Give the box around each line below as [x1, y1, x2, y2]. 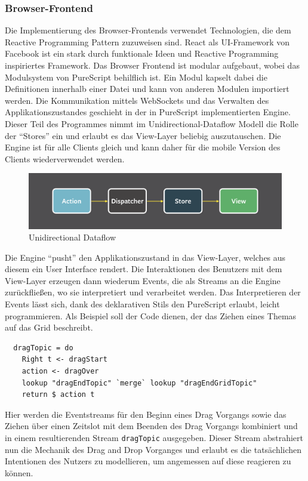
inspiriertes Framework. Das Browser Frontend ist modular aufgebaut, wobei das [5, 59, 300, 71]
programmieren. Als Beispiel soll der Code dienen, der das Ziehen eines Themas [5, 309, 297, 322]
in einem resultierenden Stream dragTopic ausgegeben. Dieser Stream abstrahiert [5, 431, 303, 443]
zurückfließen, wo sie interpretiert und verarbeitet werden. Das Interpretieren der [5, 286, 301, 298]
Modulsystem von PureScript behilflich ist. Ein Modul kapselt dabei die [5, 70, 267, 83]
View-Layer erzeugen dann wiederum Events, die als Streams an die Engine [5, 274, 281, 286]
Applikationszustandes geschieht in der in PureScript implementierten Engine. [5, 106, 291, 118]
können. [5, 466, 33, 479]
